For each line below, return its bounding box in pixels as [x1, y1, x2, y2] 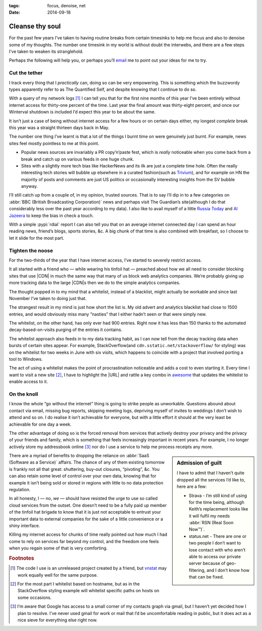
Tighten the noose [9, 247, 53, 254]
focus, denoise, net [47, 3, 86, 8]
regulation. [9, 487, 31, 493]
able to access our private [189, 554, 241, 560]
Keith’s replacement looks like [189, 506, 248, 512]
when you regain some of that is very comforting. [9, 545, 108, 551]
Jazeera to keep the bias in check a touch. [9, 213, 94, 218]
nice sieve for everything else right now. [17, 617, 98, 623]
